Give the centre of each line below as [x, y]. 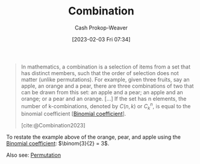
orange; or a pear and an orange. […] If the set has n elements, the [104, 99]
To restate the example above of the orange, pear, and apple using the [93, 137]
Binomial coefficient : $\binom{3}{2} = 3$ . [58, 144]
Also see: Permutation [34, 155]
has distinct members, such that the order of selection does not [100, 73]
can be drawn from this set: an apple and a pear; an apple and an [102, 92]
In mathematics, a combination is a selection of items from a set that [106, 67]
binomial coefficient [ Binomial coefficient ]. [73, 114]
